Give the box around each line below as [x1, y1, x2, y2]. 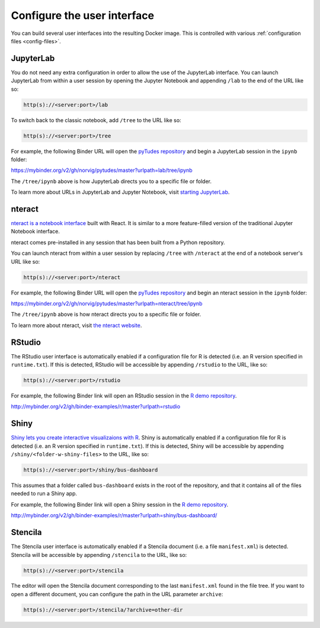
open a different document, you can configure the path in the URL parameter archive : [11, 590, 223, 598]
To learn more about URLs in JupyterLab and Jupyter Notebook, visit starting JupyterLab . [11, 188, 230, 196]
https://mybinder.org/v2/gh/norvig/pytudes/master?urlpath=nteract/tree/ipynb [11, 300, 203, 307]
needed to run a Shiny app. [11, 490, 77, 497]
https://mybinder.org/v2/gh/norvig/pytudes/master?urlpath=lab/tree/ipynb [11, 166, 193, 174]
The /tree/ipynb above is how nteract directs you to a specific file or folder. [11, 311, 201, 318]
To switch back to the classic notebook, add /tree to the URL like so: [11, 116, 181, 124]
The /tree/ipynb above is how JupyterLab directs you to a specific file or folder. [11, 178, 212, 185]
